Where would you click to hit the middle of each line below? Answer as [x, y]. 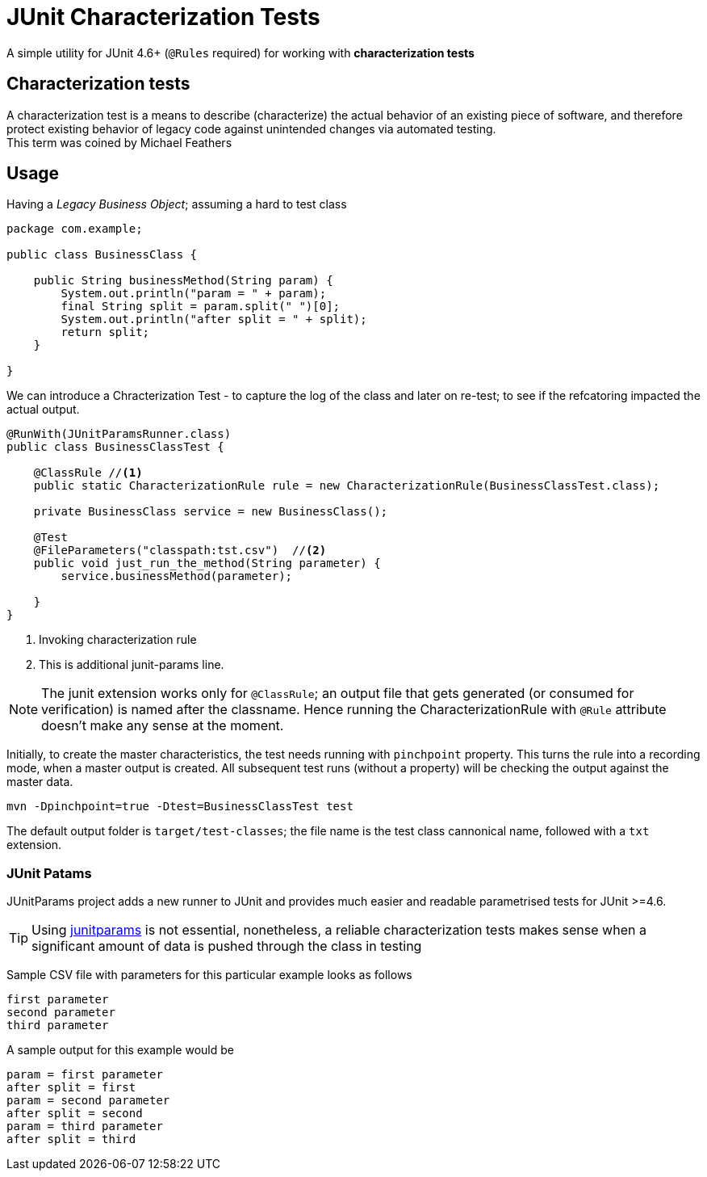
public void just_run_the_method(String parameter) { [207, 563]
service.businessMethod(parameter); [177, 576]
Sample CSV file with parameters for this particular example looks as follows [209, 975]
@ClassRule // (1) [88, 473]
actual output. [43, 410]
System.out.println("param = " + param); [194, 294]
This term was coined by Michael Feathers [119, 142]
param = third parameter [85, 1127]
